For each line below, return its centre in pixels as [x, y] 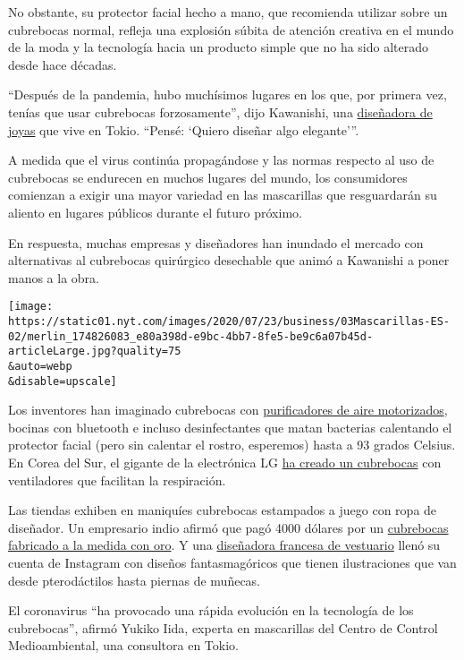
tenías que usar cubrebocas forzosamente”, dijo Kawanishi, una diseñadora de [220, 111]
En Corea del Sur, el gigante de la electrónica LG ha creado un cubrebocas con [225, 463]
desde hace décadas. [63, 64]
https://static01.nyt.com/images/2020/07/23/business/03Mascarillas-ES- [229, 321]
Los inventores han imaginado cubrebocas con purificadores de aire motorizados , [228, 410]
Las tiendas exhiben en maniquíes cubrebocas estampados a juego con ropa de [223, 510]
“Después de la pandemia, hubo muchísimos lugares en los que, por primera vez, [228, 94]
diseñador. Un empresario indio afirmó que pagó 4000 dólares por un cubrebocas [228, 527]
